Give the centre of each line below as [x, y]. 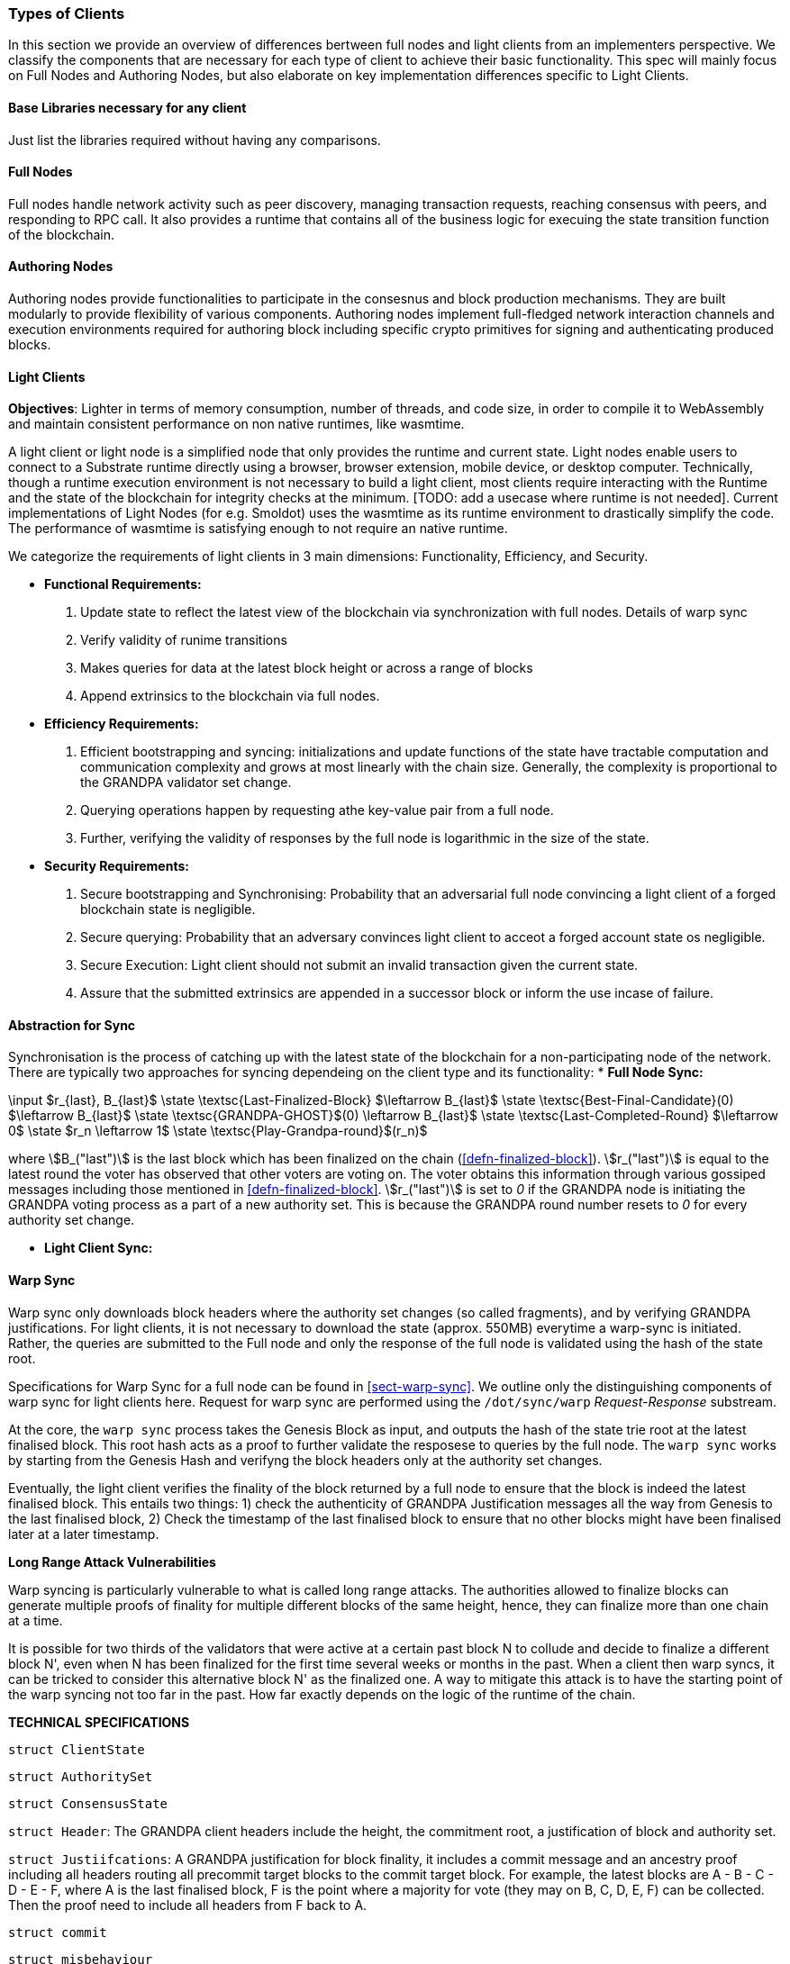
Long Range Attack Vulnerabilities [112, 1561]
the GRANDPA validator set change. [186, 783]
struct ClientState [77, 1749]
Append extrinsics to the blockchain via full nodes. [230, 696]
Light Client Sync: [99, 1248]
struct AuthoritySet [81, 1776]
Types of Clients [67, 14]
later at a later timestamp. [84, 1534]
